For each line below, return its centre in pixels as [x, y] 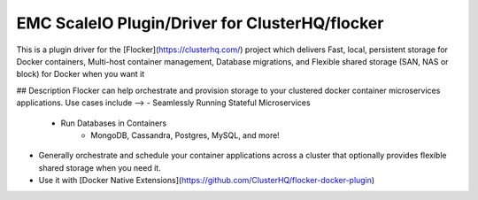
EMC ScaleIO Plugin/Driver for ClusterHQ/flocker [200, 23]
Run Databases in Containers [114, 123]
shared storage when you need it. [100, 167]
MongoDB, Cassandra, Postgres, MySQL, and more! [185, 135]
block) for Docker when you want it [81, 74]
